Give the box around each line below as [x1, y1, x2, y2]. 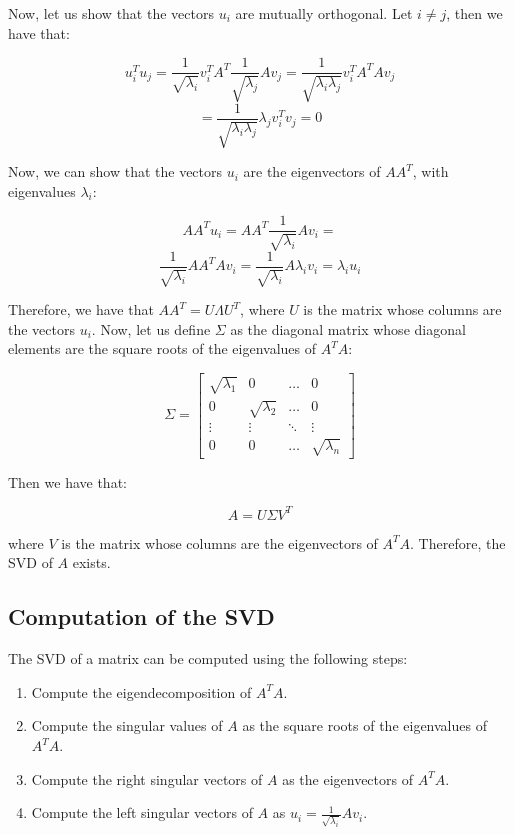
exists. [72, 552, 111, 573]
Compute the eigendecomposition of [31, 681, 252, 702]
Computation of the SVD [8, 601, 275, 632]
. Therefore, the [410, 532, 506, 553]
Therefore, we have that [8, 299, 154, 320]
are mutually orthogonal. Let [235, 3, 413, 23]
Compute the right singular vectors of [31, 768, 263, 789]
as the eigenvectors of [282, 768, 413, 789]
